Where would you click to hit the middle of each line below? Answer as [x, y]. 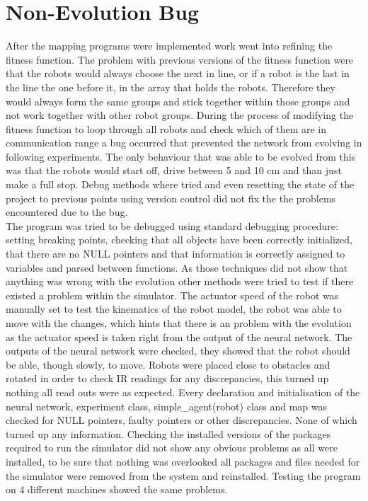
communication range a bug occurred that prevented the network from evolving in [184, 143]
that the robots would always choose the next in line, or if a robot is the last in [178, 73]
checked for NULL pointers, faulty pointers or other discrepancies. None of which [182, 420]
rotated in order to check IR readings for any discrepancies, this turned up [167, 378]
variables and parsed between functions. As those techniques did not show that [177, 267]
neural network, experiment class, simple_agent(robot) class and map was [167, 406]
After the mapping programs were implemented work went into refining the [169, 46]
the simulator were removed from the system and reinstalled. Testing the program [183, 475]
